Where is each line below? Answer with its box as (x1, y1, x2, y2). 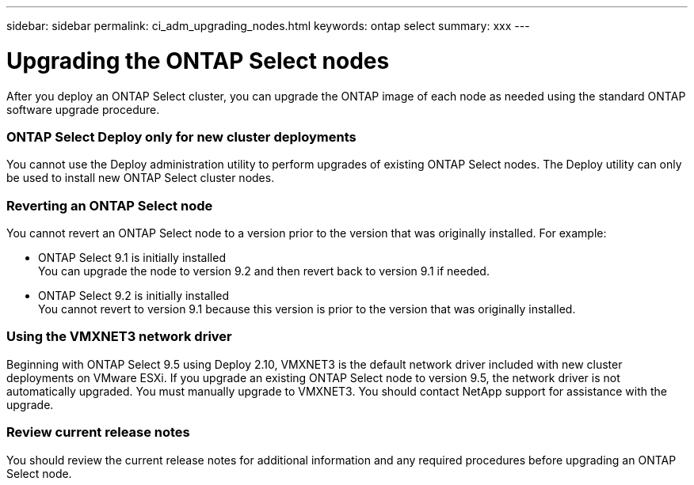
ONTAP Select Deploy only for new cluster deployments (6, 128, 357, 145)
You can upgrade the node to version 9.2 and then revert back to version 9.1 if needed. (38, 264, 490, 278)
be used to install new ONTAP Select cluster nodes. (6, 171, 275, 185)
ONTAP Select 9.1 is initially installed (38, 251, 226, 264)
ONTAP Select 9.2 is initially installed (38, 289, 230, 302)
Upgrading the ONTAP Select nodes (6, 47, 390, 74)
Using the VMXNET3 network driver (6, 328, 232, 345)
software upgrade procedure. (6, 102, 160, 116)
